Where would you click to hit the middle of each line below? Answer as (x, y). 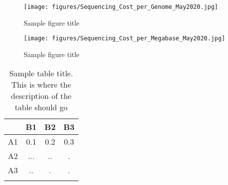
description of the (41, 95)
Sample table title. (41, 73)
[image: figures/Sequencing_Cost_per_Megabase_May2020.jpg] (125, 39)
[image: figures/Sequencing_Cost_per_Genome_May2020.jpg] (121, 7)
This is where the (41, 84)
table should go (41, 107)
